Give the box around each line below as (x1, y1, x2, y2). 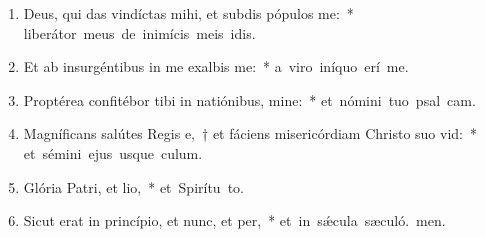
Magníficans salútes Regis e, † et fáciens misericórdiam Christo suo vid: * (23, 123, 477, 144)
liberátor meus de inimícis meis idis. (23, 22, 256, 43)
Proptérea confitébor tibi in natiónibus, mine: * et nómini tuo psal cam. (23, 89, 476, 110)
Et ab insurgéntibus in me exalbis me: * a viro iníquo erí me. (23, 56, 409, 77)
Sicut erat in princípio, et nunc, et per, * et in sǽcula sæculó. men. (23, 210, 446, 231)
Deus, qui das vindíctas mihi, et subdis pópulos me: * (23, 3, 354, 23)
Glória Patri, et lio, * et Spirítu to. (23, 176, 244, 197)
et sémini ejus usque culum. (23, 142, 203, 163)
